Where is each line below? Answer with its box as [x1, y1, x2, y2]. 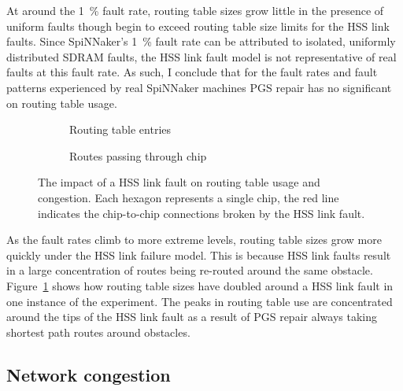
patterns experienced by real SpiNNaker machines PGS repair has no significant [6, 79, 392, 95]
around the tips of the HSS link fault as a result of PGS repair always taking [6, 308, 377, 325]
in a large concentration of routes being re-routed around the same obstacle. [6, 262, 373, 278]
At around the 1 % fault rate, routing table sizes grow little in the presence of [6, 2, 384, 18]
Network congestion [6, 362, 171, 386]
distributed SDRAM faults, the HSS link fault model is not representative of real [6, 48, 397, 65]
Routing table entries [69, 121, 172, 138]
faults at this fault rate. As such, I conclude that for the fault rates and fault [6, 64, 378, 80]
